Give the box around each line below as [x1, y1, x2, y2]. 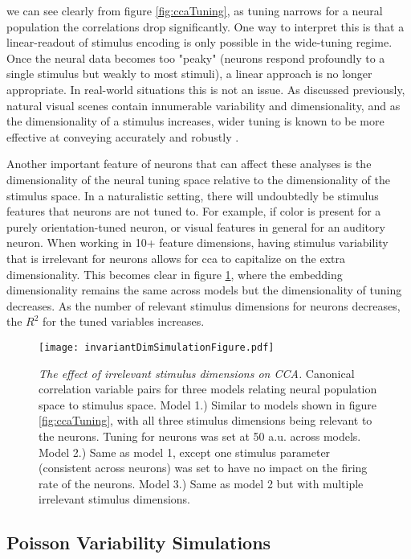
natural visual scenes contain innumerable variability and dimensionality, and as [6, 97, 401, 113]
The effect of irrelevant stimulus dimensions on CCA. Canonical [39, 364, 355, 381]
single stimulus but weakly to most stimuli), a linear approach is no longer [6, 65, 372, 82]
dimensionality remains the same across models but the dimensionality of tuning [6, 282, 402, 298]
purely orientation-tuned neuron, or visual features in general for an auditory [6, 218, 385, 235]
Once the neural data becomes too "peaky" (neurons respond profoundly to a [6, 49, 385, 66]
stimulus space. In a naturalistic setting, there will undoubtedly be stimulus [6, 187, 379, 203]
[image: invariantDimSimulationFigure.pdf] [39, 341, 275, 353]
